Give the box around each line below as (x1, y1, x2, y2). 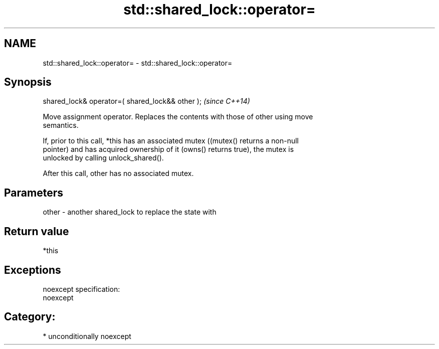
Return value (4, 225, 69, 238)
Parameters (4, 186, 63, 199)
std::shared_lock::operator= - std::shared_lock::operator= (43, 58, 233, 67)
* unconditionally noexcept (43, 331, 131, 340)
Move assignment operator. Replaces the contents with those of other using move (43, 112, 313, 121)
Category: (4, 310, 56, 323)
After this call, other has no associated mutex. (43, 169, 194, 178)
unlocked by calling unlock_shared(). (43, 153, 164, 162)
